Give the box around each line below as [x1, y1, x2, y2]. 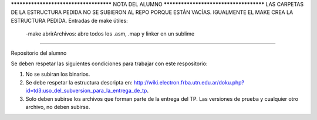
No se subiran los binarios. [25, 70, 90, 78]
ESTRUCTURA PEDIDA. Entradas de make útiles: [11, 17, 129, 24]
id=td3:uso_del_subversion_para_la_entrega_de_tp [25, 87, 147, 94]
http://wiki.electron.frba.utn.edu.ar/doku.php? [133, 79, 245, 86]
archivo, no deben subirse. [25, 103, 90, 110]
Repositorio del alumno [11, 50, 67, 57]
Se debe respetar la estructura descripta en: [25, 79, 133, 86]
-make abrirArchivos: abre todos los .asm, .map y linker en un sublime [25, 30, 195, 37]
